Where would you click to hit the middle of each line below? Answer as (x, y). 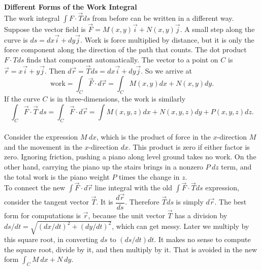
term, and (236, 166)
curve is (16, 39)
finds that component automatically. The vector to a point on (122, 60)
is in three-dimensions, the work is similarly (118, 99)
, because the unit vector (126, 215)
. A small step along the (217, 29)
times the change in (149, 176)
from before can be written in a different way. (163, 18)
